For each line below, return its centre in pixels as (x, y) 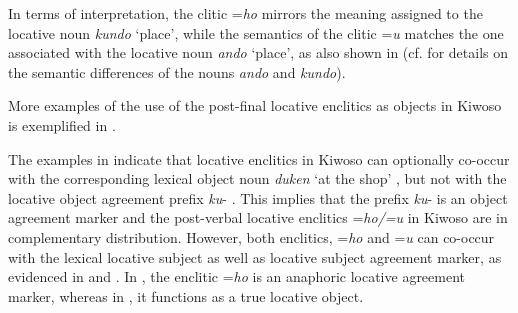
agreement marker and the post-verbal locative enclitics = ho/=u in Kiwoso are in (258, 217)
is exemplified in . (62, 124)
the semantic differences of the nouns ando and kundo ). (177, 71)
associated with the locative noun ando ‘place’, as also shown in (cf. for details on (258, 52)
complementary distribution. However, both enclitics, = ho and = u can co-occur (251, 236)
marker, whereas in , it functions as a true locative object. (186, 295)
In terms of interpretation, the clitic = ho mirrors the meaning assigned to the (245, 13)
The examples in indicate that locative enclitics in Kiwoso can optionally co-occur (259, 158)
